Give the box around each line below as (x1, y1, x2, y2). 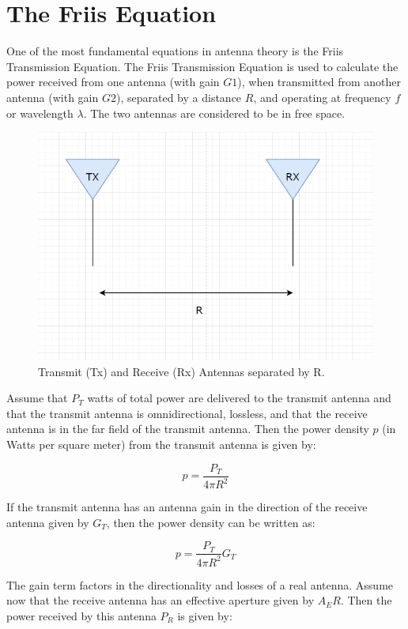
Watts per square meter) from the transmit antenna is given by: (6, 436, 316, 453)
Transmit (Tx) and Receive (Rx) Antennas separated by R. (38, 363, 325, 379)
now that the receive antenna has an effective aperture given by (6, 592, 315, 608)
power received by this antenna (6, 607, 157, 623)
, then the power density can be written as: (106, 514, 315, 530)
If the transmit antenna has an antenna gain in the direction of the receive (6, 499, 368, 515)
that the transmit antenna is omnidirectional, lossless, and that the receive (6, 405, 368, 421)
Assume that (6, 390, 68, 406)
